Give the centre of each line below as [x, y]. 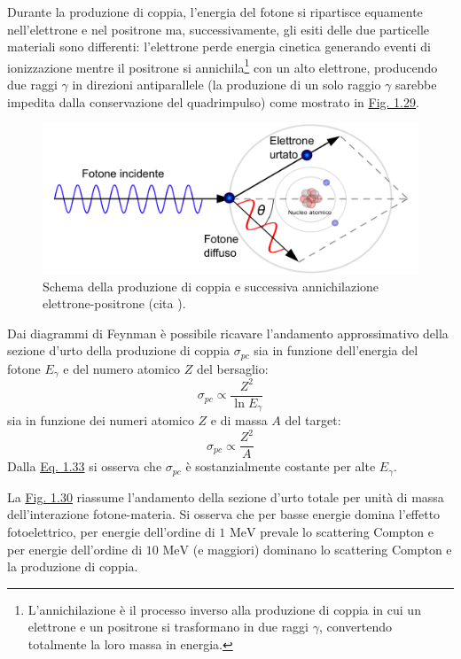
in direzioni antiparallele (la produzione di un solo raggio [227, 85]
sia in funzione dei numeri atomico [101, 420]
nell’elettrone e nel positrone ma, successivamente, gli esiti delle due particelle [219, 29]
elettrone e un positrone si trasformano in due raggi [168, 627]
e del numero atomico [122, 368]
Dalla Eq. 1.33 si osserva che [85, 466]
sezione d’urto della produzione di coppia [119, 350]
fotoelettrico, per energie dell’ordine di [111, 532]
